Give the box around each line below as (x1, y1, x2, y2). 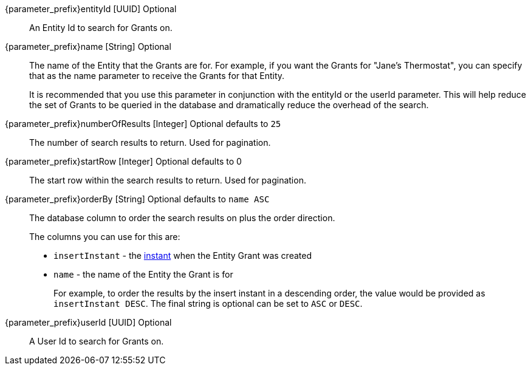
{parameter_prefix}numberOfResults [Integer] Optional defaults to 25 (5, 118, 281, 129)
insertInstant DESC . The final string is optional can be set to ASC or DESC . (53, 298, 363, 309)
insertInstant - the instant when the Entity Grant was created (53, 250, 312, 261)
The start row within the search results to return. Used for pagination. (29, 175, 306, 185)
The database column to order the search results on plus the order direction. (29, 213, 335, 223)
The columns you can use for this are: (29, 231, 180, 242)
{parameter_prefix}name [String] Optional (5, 41, 171, 52)
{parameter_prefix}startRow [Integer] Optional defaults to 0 (5, 156, 242, 166)
